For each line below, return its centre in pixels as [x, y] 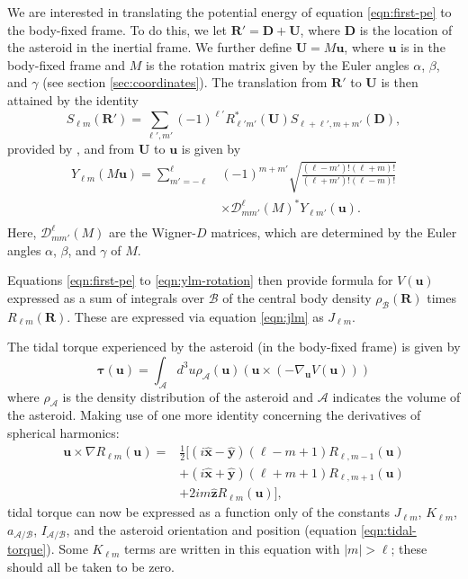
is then [400, 82]
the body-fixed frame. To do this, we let [117, 29]
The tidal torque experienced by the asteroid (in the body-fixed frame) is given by [234, 347]
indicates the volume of [396, 396]
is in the [423, 47]
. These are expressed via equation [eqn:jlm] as [195, 316]
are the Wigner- [152, 232]
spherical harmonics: [63, 433]
